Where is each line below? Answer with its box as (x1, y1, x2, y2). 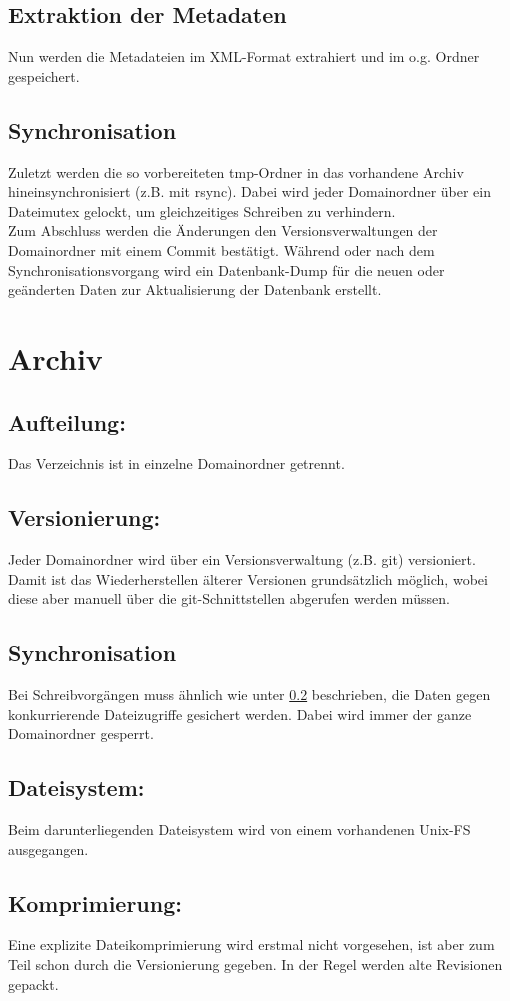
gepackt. (8, 973, 59, 994)
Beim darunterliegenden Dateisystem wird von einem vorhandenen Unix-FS (8, 819, 471, 840)
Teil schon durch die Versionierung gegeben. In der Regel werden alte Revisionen (8, 954, 503, 975)
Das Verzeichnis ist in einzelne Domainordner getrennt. (8, 453, 345, 474)
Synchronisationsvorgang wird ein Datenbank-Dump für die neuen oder (8, 259, 445, 280)
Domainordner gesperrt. (8, 723, 154, 744)
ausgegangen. (8, 838, 89, 859)
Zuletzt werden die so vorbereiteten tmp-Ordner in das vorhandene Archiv (8, 161, 464, 182)
